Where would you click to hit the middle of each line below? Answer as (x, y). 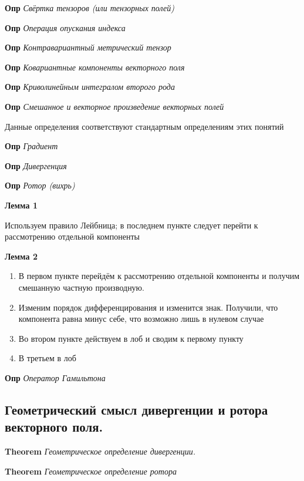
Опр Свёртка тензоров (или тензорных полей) (89, 8)
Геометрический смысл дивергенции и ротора (136, 409)
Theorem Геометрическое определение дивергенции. (100, 451)
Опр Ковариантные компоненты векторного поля (95, 67)
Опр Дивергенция (36, 165)
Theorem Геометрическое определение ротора (91, 471)
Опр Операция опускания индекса (65, 27)
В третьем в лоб (47, 358)
